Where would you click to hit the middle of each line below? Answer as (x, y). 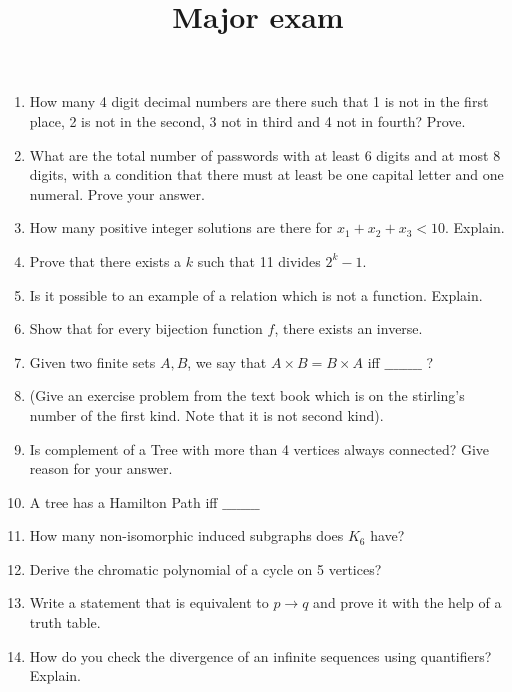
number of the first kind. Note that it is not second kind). (206, 414)
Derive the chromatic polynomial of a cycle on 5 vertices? (205, 568)
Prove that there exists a (105, 260)
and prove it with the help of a (407, 602)
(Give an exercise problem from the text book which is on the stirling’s (247, 395)
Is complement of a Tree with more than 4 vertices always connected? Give (259, 448)
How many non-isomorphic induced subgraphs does (186, 535)
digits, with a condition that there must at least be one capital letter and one (266, 174)
